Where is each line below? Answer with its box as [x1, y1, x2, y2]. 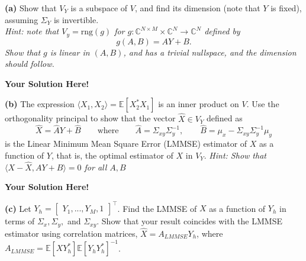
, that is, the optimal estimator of [51, 149, 173, 161]
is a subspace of [70, 2, 128, 14]
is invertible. [53, 13, 99, 25]
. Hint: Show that [204, 149, 266, 161]
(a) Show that [5, 2, 57, 14]
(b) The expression [5, 98, 75, 110]
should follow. [5, 57, 54, 70]
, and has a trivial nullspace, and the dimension [123, 46, 297, 58]
